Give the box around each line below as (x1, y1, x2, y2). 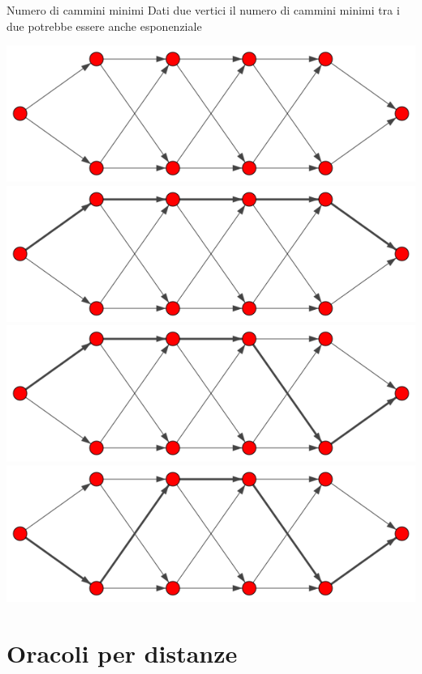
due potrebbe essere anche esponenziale (6, 17, 202, 34)
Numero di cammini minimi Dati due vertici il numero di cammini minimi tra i (6, 2, 400, 18)
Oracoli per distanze (6, 636, 238, 669)
